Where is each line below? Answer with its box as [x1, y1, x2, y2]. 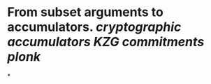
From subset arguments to [7, 4, 164, 20]
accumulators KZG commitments [7, 34, 205, 50]
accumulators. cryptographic [7, 19, 182, 35]
